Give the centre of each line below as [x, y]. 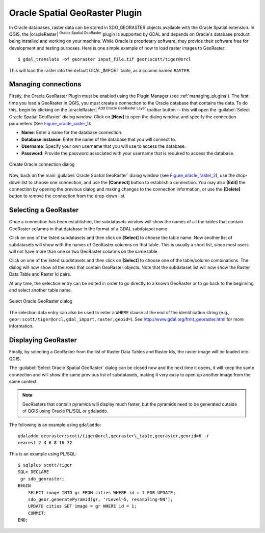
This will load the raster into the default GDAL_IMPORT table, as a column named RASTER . [100, 70]
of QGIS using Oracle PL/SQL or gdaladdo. [65, 411]
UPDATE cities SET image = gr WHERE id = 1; [82, 506]
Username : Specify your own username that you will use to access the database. [104, 146]
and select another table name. [40, 290]
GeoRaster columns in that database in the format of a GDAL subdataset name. [89, 229]
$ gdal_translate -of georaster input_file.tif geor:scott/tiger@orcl [105, 59]
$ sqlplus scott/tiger [45, 465]
